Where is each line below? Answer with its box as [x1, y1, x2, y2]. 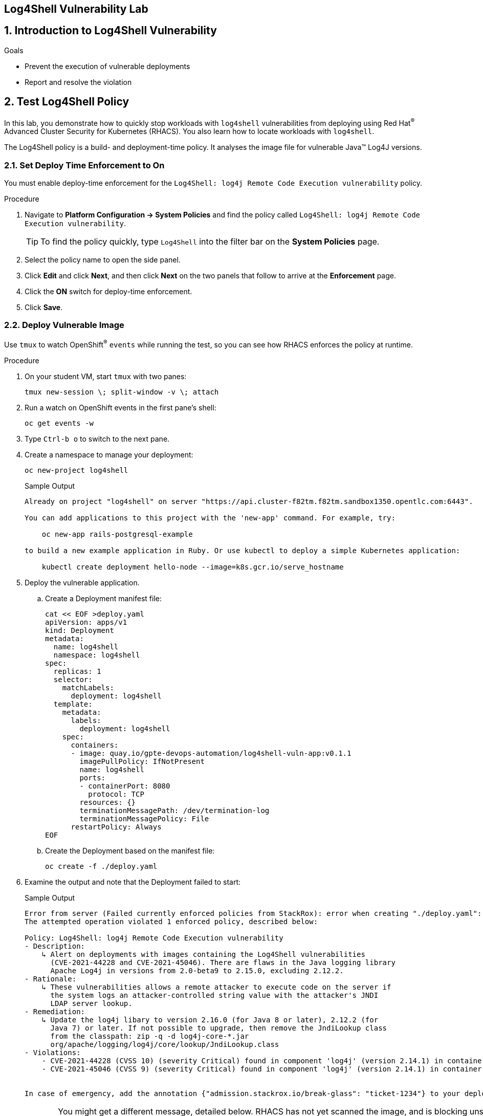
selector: [53, 675, 93, 684]
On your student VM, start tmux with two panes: [25, 371, 187, 381]
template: [53, 699, 93, 708]
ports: [79, 773, 106, 782]
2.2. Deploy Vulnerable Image [4, 320, 124, 331]
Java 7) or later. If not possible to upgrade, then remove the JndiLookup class [50, 1023, 387, 1032]
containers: [71, 740, 119, 749]
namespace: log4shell [53, 650, 140, 659]
